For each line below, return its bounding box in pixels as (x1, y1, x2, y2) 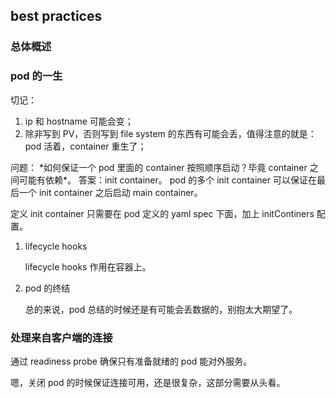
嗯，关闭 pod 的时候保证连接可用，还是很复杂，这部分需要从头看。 (10, 376, 286, 388)
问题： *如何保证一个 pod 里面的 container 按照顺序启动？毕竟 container (10, 161, 308, 173)
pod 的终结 (24, 282, 71, 294)
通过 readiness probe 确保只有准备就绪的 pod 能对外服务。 (10, 355, 253, 367)
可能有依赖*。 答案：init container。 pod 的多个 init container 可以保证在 (18, 174, 317, 186)
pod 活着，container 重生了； (24, 140, 147, 152)
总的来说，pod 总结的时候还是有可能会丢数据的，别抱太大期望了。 (24, 303, 298, 315)
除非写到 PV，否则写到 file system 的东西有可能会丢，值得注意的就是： (24, 127, 317, 139)
